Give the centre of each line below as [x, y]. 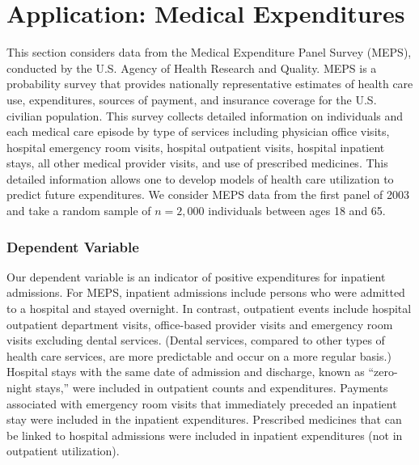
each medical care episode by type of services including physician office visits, [198, 131]
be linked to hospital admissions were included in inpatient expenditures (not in [205, 435]
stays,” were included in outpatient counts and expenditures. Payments [212, 388]
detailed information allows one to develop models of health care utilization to [200, 178]
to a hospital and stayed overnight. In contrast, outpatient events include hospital [209, 309]
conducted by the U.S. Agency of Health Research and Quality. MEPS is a [192, 68]
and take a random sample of [79, 211]
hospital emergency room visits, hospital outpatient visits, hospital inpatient [196, 147]
